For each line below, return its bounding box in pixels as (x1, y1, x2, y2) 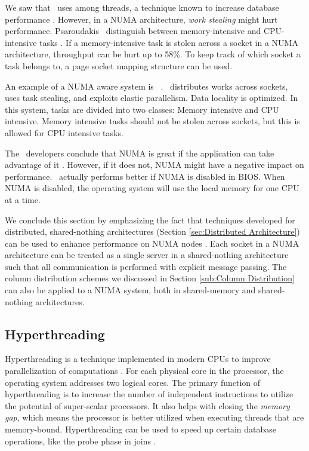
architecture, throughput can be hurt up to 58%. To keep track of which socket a (5, 48, 301, 60)
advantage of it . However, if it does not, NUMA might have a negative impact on (5, 158, 304, 171)
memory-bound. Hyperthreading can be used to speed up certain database (5, 423, 277, 435)
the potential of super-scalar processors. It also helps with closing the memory (5, 399, 290, 412)
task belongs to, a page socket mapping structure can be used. (5, 59, 233, 72)
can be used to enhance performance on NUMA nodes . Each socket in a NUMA (5, 237, 299, 249)
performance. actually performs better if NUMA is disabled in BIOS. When (5, 170, 285, 182)
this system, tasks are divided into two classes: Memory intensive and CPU (5, 103, 279, 115)
